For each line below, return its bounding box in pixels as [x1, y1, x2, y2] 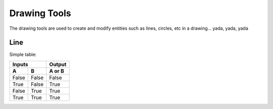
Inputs [12, 61, 28, 68]
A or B [49, 67, 64, 74]
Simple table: [9, 51, 37, 58]
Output [49, 61, 67, 68]
